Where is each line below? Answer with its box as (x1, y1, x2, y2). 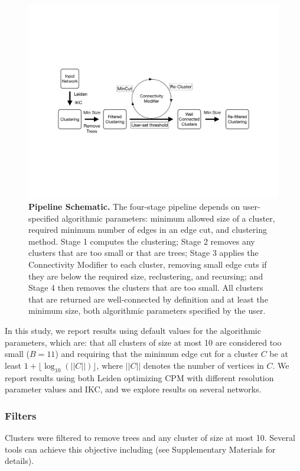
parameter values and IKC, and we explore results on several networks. (5, 383, 262, 395)
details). (5, 454, 34, 467)
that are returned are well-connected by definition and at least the (28, 293, 268, 305)
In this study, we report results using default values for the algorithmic (5, 324, 261, 337)
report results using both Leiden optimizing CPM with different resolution (5, 371, 274, 384)
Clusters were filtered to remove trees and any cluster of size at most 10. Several (5, 431, 295, 444)
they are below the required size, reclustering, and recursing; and (28, 269, 263, 282)
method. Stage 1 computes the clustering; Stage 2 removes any (28, 235, 255, 247)
